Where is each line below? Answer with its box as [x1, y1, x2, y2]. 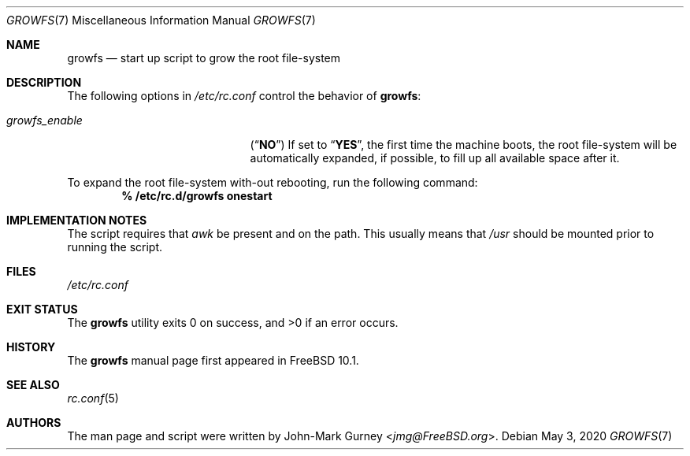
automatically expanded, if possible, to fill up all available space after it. [250, 151, 620, 165]
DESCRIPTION [6, 76, 82, 89]
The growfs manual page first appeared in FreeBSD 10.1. [67, 354, 359, 367]
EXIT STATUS [6, 302, 78, 316]
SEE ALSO [6, 378, 60, 391]
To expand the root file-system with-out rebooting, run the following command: [67, 176, 478, 189]
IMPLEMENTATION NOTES [6, 213, 147, 227]
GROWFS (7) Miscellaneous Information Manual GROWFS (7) [6, 13, 316, 27]
